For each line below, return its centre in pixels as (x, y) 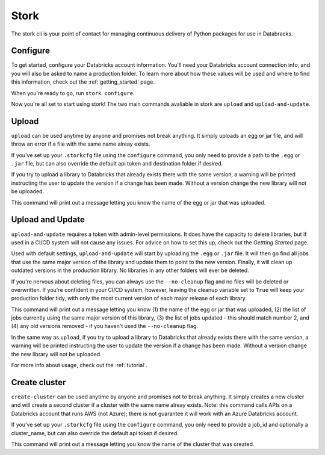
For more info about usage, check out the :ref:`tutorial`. (79, 365)
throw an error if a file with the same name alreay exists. (81, 144)
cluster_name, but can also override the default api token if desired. (95, 433)
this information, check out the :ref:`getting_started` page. (83, 82)
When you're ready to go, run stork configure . (73, 93)
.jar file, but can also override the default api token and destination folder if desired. (117, 164)
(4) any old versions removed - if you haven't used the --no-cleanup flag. (105, 326)
